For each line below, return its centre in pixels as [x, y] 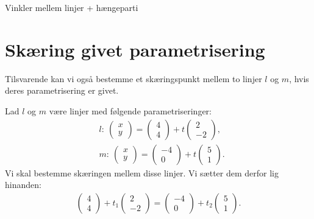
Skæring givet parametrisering [135, 49]
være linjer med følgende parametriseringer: [130, 110]
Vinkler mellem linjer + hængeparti [72, 7]
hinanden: [23, 185]
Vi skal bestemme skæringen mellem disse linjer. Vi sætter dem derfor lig [142, 172]
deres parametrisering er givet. [62, 90]
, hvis [299, 78]
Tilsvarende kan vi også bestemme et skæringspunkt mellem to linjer [134, 78]
